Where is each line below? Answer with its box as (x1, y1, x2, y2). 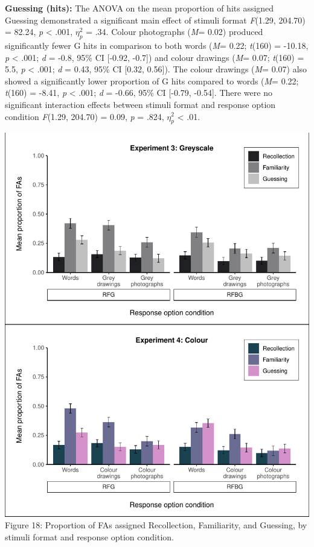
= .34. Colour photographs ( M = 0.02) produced (86, 25, 263, 38)
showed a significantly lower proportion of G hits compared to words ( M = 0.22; (5, 74, 299, 87)
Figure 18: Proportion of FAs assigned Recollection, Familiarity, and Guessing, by (5, 519, 307, 531)
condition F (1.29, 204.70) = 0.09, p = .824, (5, 110, 164, 122)
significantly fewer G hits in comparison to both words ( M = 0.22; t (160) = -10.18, (5, 39, 309, 51)
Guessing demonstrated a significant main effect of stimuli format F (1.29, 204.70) (5, 13, 306, 26)
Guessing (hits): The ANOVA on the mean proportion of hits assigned (5, 2, 274, 14)
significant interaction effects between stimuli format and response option (5, 98, 276, 110)
